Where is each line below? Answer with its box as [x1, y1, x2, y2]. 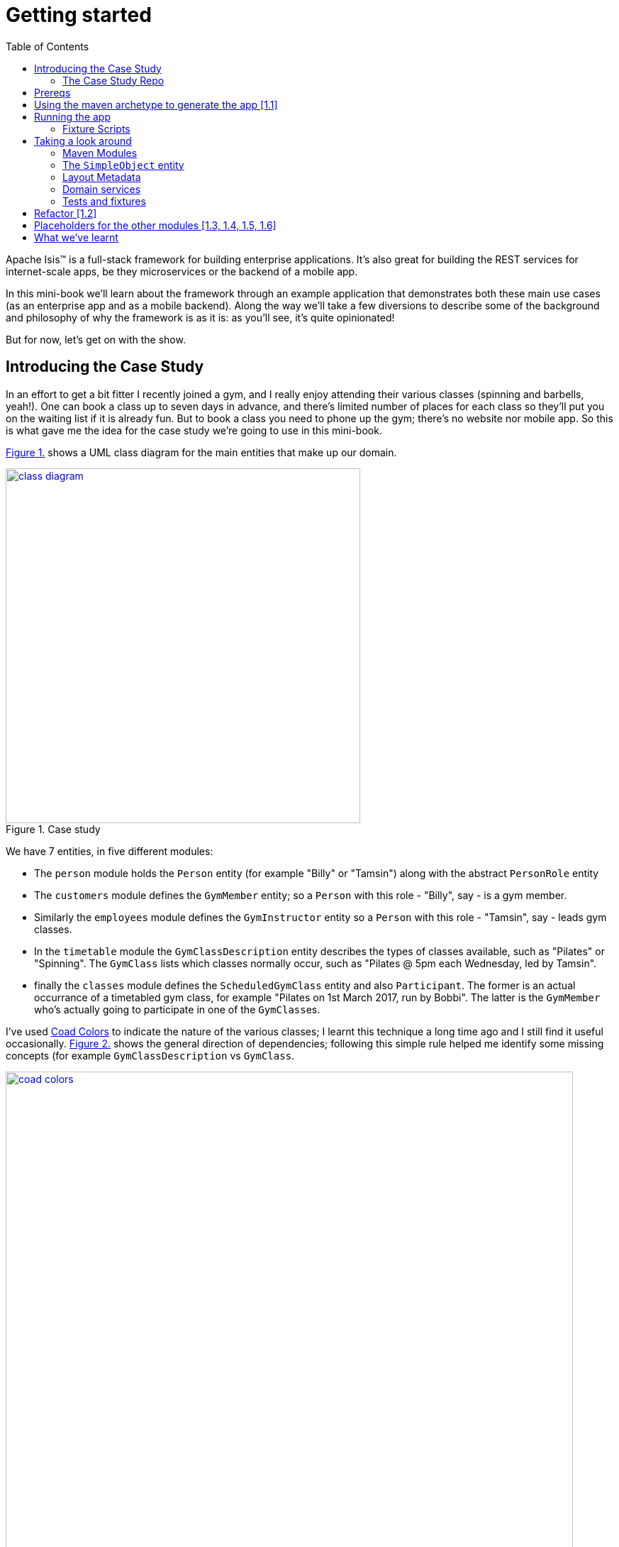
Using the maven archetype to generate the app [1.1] [34, 98, 278, 111]
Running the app [34, 110, 111, 123]
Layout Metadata [62, 170, 141, 183]
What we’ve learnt [34, 231, 118, 243]
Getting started [6, 3, 152, 27]
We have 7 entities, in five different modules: [6, 844, 213, 857]
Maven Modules [62, 146, 138, 159]
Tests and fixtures [62, 194, 146, 207]
